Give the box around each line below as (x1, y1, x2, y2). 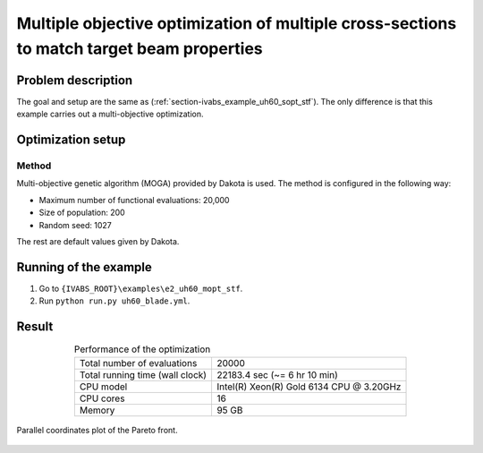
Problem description (16, 73, 133, 88)
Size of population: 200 (38, 207, 125, 218)
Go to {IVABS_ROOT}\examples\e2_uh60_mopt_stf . (38, 283, 243, 294)
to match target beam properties (16, 38, 263, 58)
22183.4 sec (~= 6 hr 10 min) (216, 368, 339, 380)
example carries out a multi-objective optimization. (16, 108, 205, 120)
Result (16, 319, 54, 335)
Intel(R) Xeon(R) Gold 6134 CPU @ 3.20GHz (216, 380, 402, 393)
